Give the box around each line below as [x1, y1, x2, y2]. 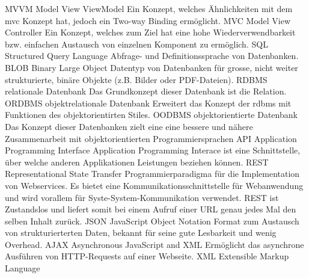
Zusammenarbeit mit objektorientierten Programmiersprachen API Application [5, 132, 297, 144]
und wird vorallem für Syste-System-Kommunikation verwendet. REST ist [5, 191, 279, 203]
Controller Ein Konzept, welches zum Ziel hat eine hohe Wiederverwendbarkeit [5, 26, 296, 39]
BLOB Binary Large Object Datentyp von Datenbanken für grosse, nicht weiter [5, 61, 298, 73]
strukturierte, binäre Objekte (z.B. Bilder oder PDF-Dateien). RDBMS [5, 73, 268, 85]
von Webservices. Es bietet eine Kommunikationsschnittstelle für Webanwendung [5, 179, 304, 191]
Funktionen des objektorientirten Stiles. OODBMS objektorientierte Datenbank [5, 108, 298, 121]
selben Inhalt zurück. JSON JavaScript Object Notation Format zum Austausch [5, 214, 299, 227]
